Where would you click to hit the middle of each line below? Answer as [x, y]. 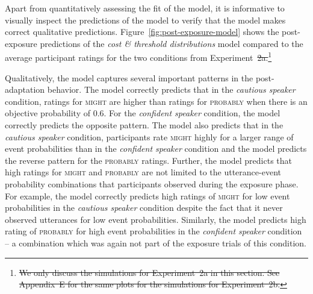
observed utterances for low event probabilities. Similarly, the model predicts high [156, 219]
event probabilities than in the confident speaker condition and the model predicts [156, 149]
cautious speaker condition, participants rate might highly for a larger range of [149, 136]
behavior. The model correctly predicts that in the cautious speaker [171, 89]
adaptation [25, 89]
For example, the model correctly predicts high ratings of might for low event [147, 195]
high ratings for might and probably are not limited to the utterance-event [143, 172]
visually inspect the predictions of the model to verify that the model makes [145, 20]
